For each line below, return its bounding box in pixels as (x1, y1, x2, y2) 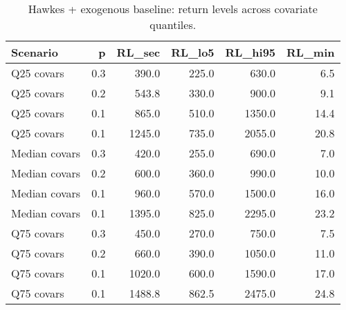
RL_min (286, 44, 335, 60)
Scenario (11, 44, 58, 60)
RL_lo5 (171, 44, 215, 60)
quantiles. (149, 17, 197, 32)
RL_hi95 (225, 44, 276, 60)
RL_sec (116, 44, 161, 60)
